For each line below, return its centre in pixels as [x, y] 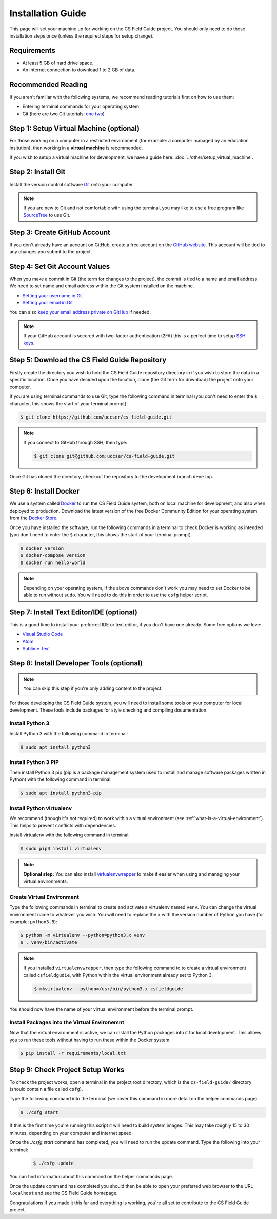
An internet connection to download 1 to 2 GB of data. [79, 70]
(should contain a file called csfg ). [46, 1089]
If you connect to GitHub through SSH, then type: [75, 443]
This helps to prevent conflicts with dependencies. [63, 826]
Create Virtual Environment [44, 897]
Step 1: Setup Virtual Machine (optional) [75, 128]
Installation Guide [48, 13]
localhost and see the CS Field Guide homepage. [64, 1193]
